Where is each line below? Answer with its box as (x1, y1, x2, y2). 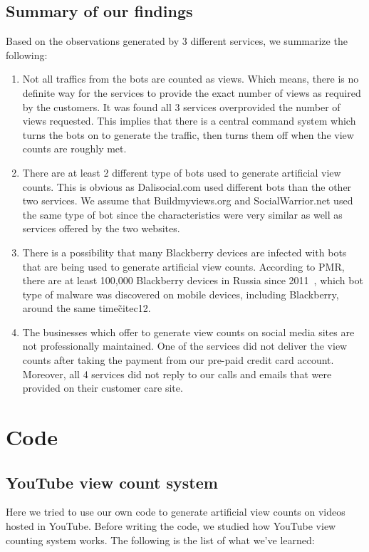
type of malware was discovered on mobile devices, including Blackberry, (22, 286, 339, 301)
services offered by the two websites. (22, 221, 180, 236)
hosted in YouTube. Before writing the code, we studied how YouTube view (6, 519, 336, 533)
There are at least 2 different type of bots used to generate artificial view (22, 165, 341, 179)
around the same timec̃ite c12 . (22, 301, 151, 316)
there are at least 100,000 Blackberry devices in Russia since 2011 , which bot (22, 273, 363, 288)
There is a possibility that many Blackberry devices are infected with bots (22, 244, 347, 259)
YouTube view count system (6, 471, 218, 493)
